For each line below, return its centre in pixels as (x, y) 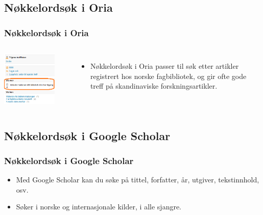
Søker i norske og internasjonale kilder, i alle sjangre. (99, 207)
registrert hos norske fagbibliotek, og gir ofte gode (168, 76)
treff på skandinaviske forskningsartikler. (154, 86)
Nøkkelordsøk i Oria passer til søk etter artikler (164, 66)
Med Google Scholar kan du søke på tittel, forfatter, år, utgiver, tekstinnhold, (138, 180)
